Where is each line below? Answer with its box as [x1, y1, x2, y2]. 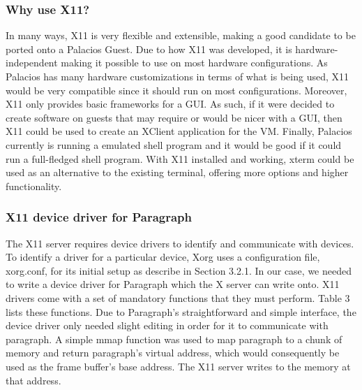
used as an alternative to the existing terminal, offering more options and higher [6, 165, 349, 180]
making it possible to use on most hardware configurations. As [61, 55, 328, 70]
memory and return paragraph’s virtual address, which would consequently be [6, 345, 340, 360]
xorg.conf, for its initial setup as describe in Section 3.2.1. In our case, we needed [6, 263, 352, 277]
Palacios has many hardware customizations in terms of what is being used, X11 [6, 69, 349, 83]
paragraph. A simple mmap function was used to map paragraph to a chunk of [6, 331, 342, 346]
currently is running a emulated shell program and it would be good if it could [6, 137, 342, 152]
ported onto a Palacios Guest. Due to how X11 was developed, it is [6, 41, 292, 56]
